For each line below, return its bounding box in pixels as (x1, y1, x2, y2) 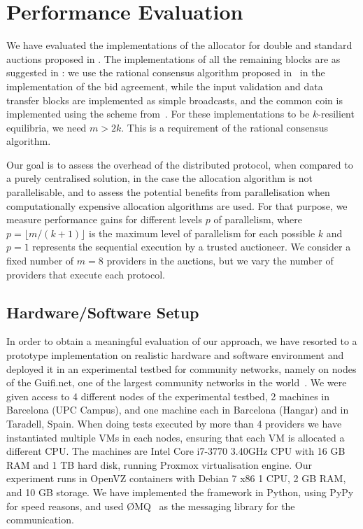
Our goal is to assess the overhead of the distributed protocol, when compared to (6, 157, 353, 171)
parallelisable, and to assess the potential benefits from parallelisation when (6, 185, 330, 199)
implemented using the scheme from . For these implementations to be (6, 106, 310, 121)
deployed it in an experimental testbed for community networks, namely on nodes (6, 361, 357, 376)
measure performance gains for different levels (6, 212, 203, 227)
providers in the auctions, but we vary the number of (106, 253, 334, 268)
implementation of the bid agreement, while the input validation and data (6, 78, 323, 93)
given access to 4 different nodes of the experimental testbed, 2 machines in (6, 388, 330, 403)
